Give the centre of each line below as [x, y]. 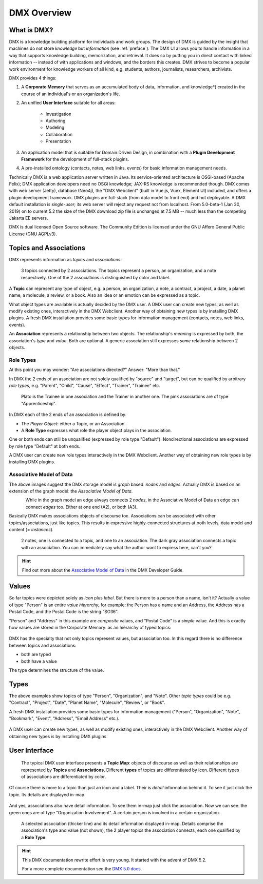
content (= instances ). [31, 529]
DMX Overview [40, 13]
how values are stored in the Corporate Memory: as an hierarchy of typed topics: [90, 627]
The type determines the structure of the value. [56, 670]
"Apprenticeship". [39, 403]
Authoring [56, 121]
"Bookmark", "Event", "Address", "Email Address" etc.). [64, 719]
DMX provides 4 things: [33, 78]
